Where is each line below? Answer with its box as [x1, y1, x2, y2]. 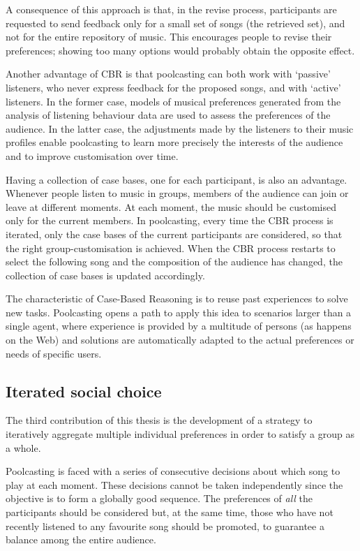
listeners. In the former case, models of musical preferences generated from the [6, 94, 341, 108]
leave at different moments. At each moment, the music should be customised [6, 199, 336, 214]
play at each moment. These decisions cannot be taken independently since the [6, 477, 343, 492]
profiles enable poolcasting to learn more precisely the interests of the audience [6, 135, 343, 149]
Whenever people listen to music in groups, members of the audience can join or [6, 186, 349, 200]
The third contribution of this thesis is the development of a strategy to [6, 413, 313, 427]
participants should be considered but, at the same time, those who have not [6, 505, 333, 520]
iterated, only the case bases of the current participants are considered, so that [6, 226, 343, 241]
